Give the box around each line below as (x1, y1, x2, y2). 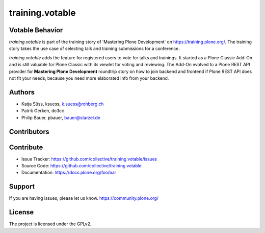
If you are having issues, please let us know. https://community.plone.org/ (9, 195, 159, 201)
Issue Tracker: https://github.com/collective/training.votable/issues (21, 156, 157, 162)
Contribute (9, 143, 43, 151)
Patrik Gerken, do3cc (21, 108, 65, 114)
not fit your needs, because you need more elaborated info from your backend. (9, 75, 169, 81)
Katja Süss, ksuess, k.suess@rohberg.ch (21, 101, 104, 107)
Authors (9, 88, 35, 96)
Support (9, 183, 35, 191)
